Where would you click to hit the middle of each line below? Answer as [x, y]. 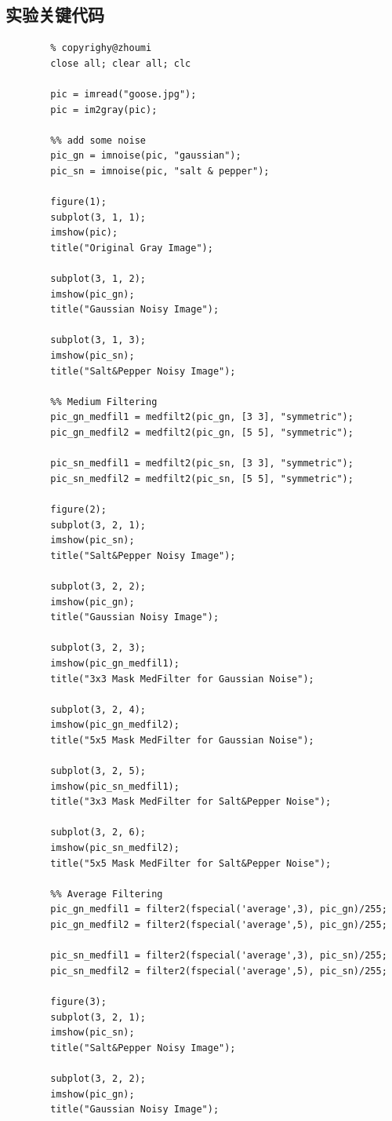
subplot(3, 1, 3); [98, 340]
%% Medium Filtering [104, 402]
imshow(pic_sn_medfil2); [115, 848]
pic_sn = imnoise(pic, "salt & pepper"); [160, 171]
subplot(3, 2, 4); [98, 709]
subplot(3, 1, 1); [98, 217]
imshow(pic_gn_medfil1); [115, 663]
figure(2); [78, 510]
